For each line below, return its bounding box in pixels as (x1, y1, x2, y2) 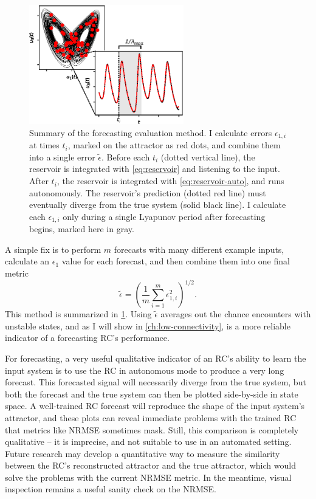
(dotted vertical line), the (160, 150, 255, 163)
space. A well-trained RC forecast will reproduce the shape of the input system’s (5, 399, 305, 412)
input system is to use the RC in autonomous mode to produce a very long (5, 363, 284, 376)
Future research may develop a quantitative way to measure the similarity (5, 447, 280, 459)
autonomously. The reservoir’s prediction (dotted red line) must (29, 186, 266, 199)
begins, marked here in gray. (29, 222, 134, 235)
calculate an (5, 255, 50, 267)
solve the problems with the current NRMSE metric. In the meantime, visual (5, 470, 292, 483)
